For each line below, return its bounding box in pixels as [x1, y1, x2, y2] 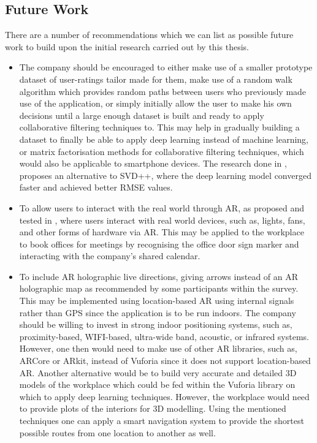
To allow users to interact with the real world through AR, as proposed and [19, 201, 305, 214]
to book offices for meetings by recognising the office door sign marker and [19, 237, 299, 250]
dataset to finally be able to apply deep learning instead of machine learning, [19, 132, 309, 145]
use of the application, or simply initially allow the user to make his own [19, 97, 292, 110]
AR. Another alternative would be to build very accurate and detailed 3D [19, 366, 297, 379]
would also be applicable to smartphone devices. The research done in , [19, 157, 287, 170]
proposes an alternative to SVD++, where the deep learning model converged [19, 168, 311, 181]
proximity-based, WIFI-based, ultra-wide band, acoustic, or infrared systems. [19, 330, 310, 343]
